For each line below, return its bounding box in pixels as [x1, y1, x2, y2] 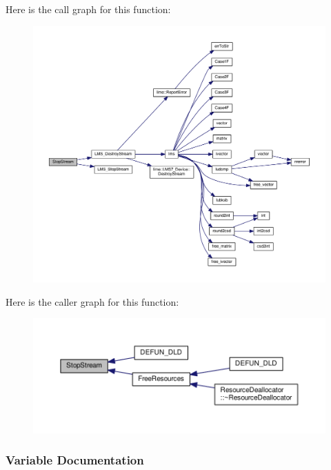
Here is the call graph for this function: [6, 2, 171, 16]
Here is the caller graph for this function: [6, 294, 179, 309]
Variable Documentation [6, 451, 144, 469]
